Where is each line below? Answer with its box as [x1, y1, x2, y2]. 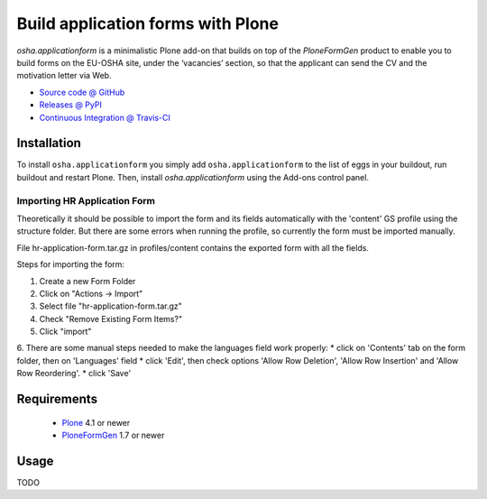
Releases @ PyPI [39, 99, 103, 110]
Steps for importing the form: [16, 259, 125, 270]
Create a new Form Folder [39, 275, 136, 286]
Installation [16, 135, 81, 151]
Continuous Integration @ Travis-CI [39, 112, 171, 123]
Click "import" [39, 326, 92, 337]
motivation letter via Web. [16, 70, 112, 81]
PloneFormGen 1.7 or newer [61, 430, 165, 441]
